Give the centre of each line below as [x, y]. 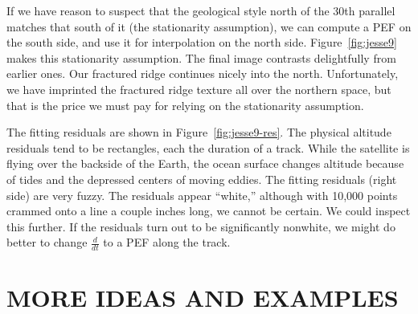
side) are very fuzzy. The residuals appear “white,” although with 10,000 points [202, 195]
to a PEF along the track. [167, 242]
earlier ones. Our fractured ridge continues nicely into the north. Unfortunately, [203, 73]
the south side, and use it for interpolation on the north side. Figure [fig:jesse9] [202, 42]
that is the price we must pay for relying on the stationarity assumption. [185, 105]
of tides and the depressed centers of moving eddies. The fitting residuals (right [202, 179]
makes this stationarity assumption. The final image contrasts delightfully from [201, 57]
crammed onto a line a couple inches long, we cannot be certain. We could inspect [209, 211]
